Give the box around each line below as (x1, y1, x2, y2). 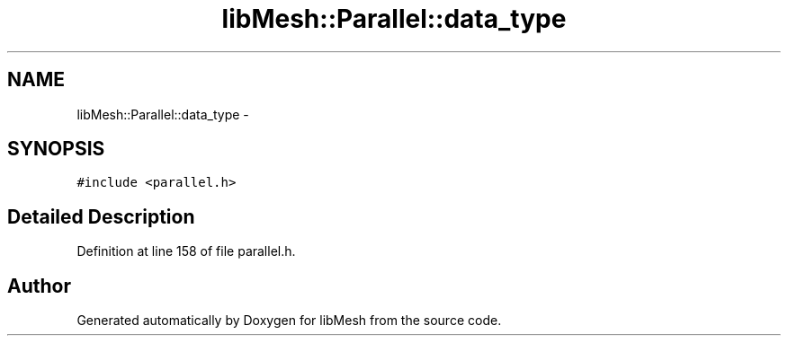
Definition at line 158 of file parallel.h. (76, 243, 296, 259)
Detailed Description (7, 205, 195, 228)
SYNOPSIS (7, 137, 105, 161)
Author (7, 274, 71, 297)
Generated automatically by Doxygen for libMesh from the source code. (76, 312, 502, 329)
